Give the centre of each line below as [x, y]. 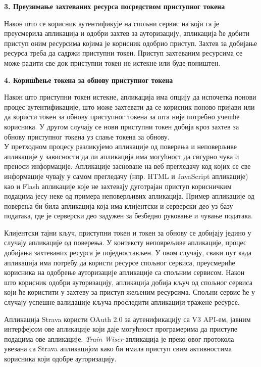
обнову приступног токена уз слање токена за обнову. [87, 136]
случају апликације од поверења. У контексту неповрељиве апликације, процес [125, 242]
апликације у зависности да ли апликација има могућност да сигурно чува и [122, 156]
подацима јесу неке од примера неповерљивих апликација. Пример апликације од [129, 196]
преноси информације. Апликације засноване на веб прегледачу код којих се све [127, 166]
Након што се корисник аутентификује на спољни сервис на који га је [112, 23]
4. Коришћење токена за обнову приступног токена [89, 80]
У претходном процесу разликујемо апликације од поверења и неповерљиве [120, 146]
